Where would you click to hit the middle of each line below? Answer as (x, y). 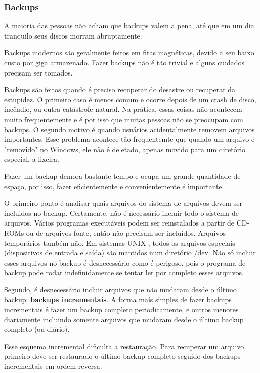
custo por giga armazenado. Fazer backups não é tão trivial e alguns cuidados (124, 62)
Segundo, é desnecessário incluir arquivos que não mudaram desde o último (120, 289)
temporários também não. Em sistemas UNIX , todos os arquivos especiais (120, 243)
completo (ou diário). (37, 329)
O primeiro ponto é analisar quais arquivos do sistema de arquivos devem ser (123, 203)
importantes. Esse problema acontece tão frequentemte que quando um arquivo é (129, 139)
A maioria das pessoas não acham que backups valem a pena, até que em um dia (129, 26)
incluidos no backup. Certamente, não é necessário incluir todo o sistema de (122, 213)
